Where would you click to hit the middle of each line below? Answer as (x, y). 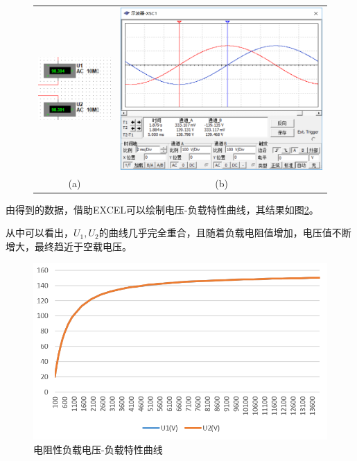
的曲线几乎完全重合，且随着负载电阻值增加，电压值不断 (225, 233)
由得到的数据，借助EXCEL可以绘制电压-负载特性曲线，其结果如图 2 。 (162, 209)
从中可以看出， (40, 233)
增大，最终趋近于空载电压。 (69, 246)
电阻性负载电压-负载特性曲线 (98, 449)
